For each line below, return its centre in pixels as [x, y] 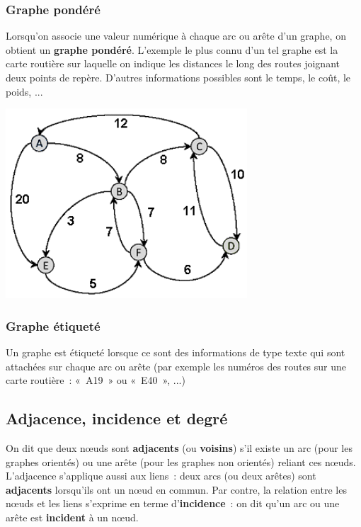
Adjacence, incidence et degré [117, 418]
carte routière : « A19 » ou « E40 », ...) [96, 380]
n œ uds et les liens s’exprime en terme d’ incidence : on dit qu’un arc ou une [173, 503]
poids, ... [24, 91]
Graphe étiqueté [53, 325]
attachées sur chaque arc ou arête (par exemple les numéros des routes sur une [176, 366]
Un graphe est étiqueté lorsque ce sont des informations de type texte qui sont [176, 352]
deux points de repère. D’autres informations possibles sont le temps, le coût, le [178, 77]
